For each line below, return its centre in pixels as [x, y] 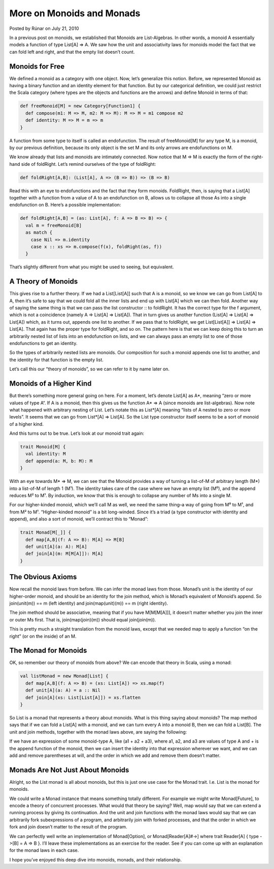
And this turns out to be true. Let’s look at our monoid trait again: [77, 433]
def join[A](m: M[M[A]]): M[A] [64, 554]
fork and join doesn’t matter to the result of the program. [68, 827]
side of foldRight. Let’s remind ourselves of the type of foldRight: [89, 164]
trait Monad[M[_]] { [45, 532]
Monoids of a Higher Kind [50, 384]
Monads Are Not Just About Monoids [69, 770]
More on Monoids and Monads [75, 13]
